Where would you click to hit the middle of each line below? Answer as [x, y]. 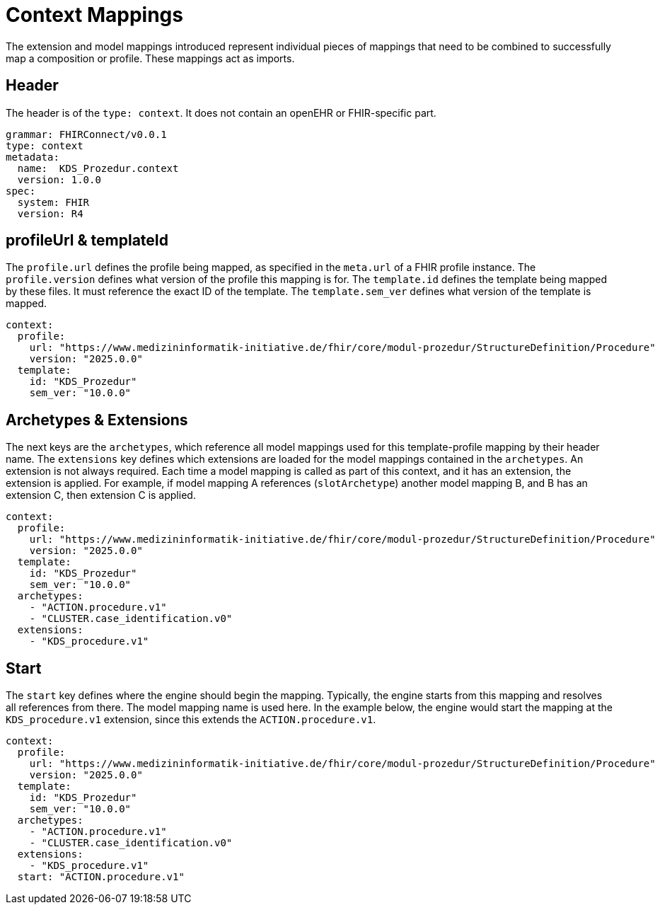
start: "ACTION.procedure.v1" [101, 877]
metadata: [33, 157]
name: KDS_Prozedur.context [98, 168]
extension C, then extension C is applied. [101, 495]
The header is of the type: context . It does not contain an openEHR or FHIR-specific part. [221, 113]
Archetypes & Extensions [97, 420]
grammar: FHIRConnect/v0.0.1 [86, 134]
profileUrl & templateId [87, 241]
